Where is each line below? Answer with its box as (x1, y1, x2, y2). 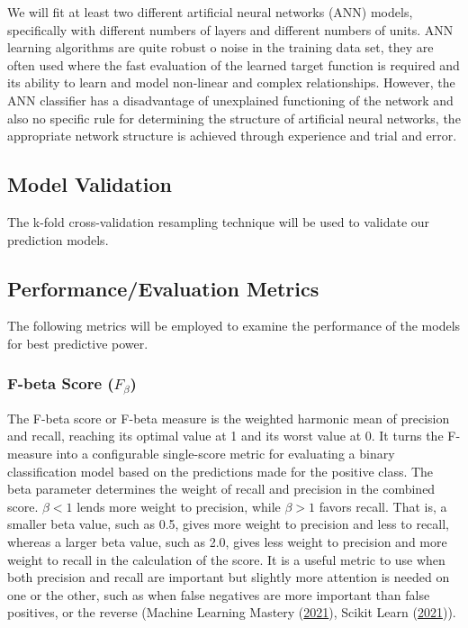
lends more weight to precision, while (76, 496, 281, 515)
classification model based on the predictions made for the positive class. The (7, 461, 434, 480)
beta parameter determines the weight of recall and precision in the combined (7, 479, 436, 498)
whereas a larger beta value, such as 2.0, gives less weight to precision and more (7, 532, 447, 551)
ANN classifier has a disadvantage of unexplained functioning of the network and (7, 90, 454, 109)
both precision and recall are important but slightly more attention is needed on (7, 568, 450, 587)
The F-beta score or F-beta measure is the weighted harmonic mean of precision (7, 408, 450, 427)
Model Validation (7, 170, 173, 198)
